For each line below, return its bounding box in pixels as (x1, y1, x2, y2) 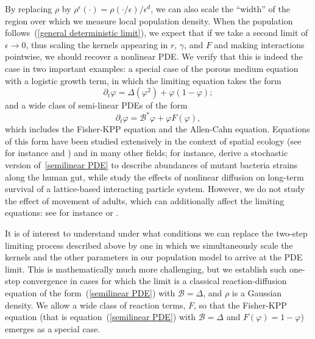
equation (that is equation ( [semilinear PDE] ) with (5, 310, 196, 323)
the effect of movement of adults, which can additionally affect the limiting (5, 194, 285, 207)
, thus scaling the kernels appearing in (26, 38, 168, 51)
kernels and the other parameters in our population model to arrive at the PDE (5, 251, 303, 263)
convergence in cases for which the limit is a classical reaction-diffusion (23, 274, 287, 287)
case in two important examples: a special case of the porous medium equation (5, 62, 299, 74)
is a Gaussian (232, 286, 282, 299)
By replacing (5, 2, 52, 15)
